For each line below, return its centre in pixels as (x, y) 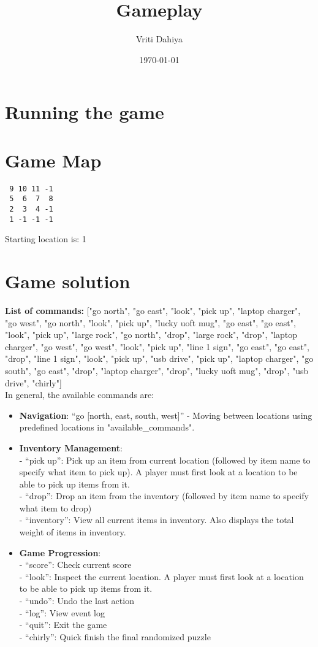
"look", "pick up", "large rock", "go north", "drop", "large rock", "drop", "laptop (151, 335)
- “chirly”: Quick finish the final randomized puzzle (115, 636)
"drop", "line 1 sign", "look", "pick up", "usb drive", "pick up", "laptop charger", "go (159, 358)
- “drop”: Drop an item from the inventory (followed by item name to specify (164, 496)
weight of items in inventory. (73, 532)
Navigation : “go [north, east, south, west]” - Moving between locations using (166, 415)
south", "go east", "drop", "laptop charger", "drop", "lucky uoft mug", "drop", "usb (157, 370)
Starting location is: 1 (46, 239)
